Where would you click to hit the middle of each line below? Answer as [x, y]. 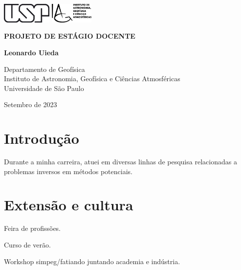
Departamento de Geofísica [44, 69]
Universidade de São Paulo [44, 88]
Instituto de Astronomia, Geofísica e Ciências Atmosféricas [92, 79]
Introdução [42, 138]
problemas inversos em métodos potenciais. [68, 171]
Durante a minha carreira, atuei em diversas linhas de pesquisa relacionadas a [120, 162]
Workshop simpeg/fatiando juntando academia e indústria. [92, 261]
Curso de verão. [27, 244]
